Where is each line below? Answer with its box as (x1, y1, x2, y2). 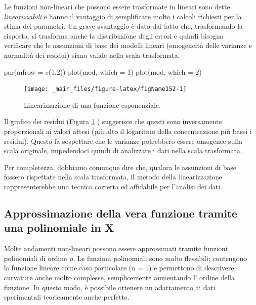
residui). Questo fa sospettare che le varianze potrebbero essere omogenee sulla (4, 135, 243, 146)
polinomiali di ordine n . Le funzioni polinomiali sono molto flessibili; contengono (4, 253, 247, 263)
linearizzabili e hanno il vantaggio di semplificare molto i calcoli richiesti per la (4, 11, 242, 21)
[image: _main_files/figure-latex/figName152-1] (24, 86, 187, 93)
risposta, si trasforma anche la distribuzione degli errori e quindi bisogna (4, 30, 224, 41)
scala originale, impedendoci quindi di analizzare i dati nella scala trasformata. (4, 145, 242, 156)
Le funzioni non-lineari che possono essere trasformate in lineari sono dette (4, 1, 230, 11)
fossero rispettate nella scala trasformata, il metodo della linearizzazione (4, 172, 222, 182)
